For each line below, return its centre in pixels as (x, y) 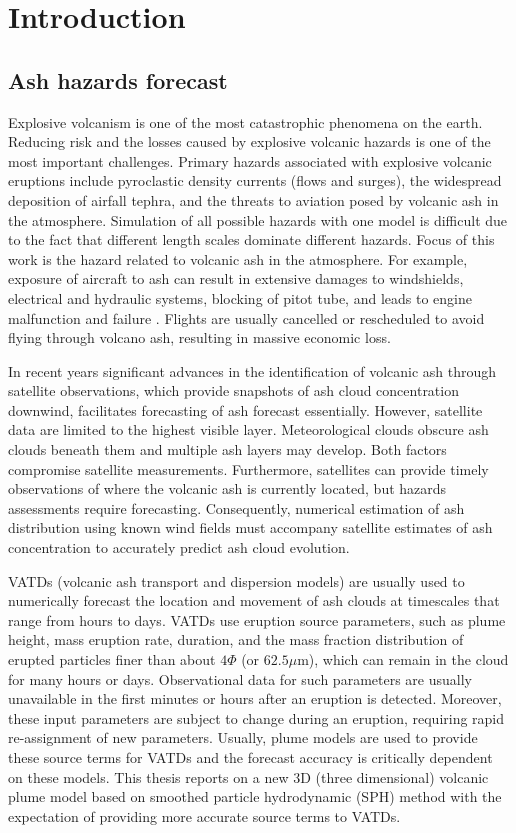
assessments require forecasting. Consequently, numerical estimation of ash (236, 507)
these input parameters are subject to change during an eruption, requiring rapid (256, 717)
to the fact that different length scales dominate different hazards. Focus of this (251, 239)
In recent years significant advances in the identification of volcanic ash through (252, 370)
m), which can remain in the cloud (403, 659)
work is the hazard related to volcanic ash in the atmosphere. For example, (238, 258)
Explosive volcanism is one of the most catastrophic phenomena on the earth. (245, 121)
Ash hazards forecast (118, 79)
